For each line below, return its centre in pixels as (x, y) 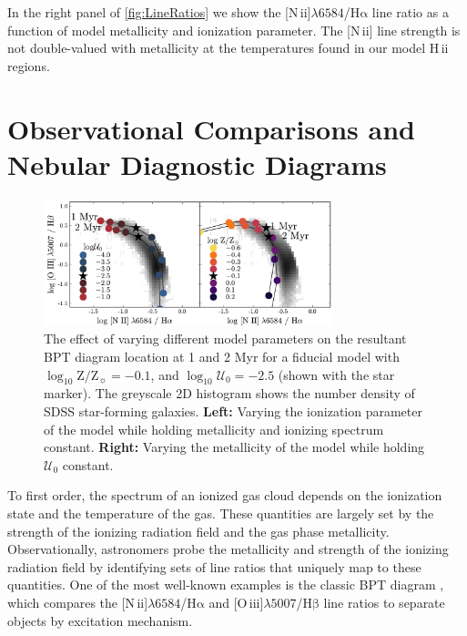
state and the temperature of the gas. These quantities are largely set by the (221, 513)
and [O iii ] (236, 602)
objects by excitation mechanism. (100, 620)
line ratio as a (410, 12)
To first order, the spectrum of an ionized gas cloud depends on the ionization (225, 495)
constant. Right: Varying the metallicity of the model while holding (234, 447)
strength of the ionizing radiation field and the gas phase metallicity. (198, 531)
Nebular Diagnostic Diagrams (197, 164)
